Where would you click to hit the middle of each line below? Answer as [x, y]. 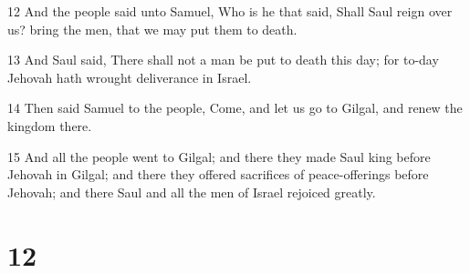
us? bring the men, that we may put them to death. [152, 29]
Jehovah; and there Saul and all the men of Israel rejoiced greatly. [192, 192]
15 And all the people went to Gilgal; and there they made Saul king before [219, 156]
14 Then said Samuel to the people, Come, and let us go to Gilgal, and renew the [235, 108]
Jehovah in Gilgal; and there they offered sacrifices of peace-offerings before [218, 174]
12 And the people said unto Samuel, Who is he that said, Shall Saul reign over [230, 11]
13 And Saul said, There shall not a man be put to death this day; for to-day [223, 60]
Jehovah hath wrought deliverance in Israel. [130, 77]
